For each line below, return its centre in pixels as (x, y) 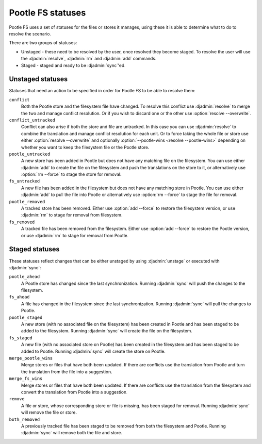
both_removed (25, 419)
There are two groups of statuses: (43, 43)
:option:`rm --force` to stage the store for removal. (71, 174)
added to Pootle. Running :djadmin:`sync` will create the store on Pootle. (93, 351)
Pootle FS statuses (47, 13)
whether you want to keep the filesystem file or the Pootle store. (85, 147)
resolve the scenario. (30, 33)
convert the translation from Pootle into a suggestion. (74, 392)
